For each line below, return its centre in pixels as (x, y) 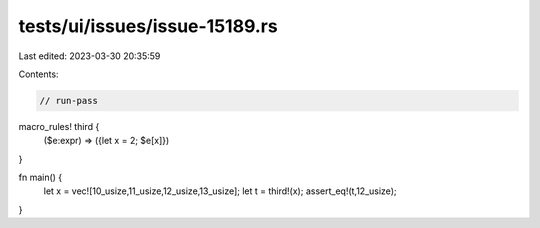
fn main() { (40, 177)
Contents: (38, 74)
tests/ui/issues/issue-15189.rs (148, 26)
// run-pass (69, 100)
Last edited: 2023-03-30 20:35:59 (89, 56)
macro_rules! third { (59, 126)
